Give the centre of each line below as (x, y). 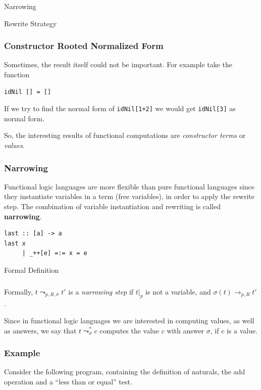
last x (15, 243)
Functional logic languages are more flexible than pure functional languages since (129, 186)
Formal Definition (32, 270)
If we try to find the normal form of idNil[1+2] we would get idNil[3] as (120, 108)
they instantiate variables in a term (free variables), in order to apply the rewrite (129, 196)
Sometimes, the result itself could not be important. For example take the (118, 64)
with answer (186, 330)
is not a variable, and (178, 291)
